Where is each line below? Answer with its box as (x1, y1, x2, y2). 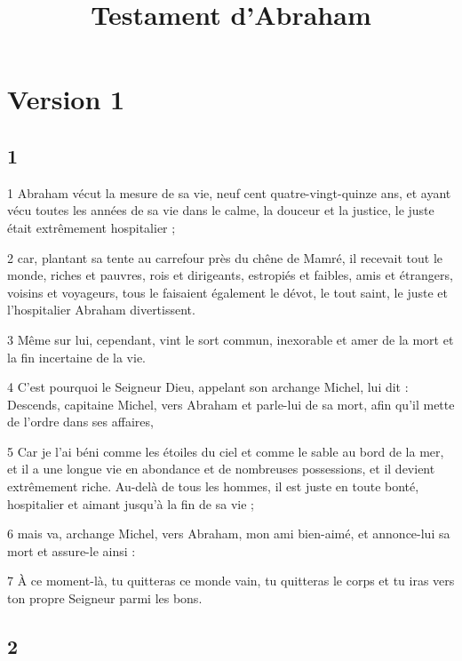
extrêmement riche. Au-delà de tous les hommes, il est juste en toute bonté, (7, 477, 419, 496)
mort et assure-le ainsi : (7, 541, 136, 560)
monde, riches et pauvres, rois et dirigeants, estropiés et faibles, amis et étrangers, (7, 266, 453, 284)
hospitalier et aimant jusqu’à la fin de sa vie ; (7, 494, 254, 513)
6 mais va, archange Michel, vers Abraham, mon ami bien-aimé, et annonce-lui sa (7, 524, 450, 543)
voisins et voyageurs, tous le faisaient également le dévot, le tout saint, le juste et (7, 283, 448, 301)
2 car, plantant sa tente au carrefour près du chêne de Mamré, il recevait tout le (7, 248, 442, 267)
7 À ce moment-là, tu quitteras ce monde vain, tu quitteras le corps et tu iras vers (7, 571, 455, 590)
